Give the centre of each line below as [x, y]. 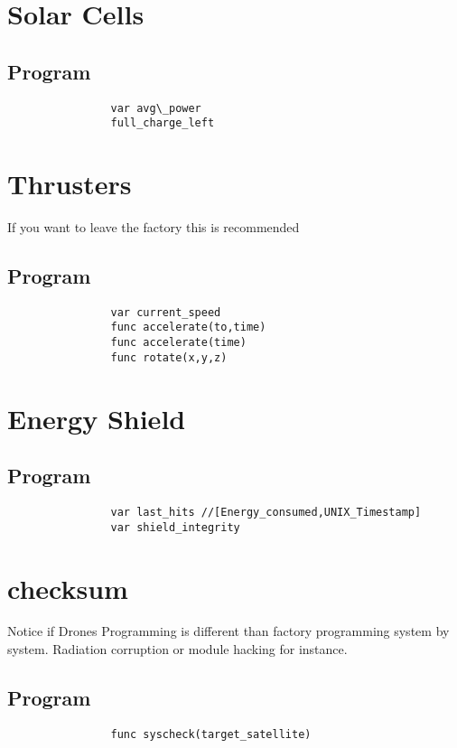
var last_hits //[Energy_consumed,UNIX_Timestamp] [266, 513]
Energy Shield [97, 418]
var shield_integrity [175, 527]
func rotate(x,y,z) [169, 357]
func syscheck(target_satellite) [211, 734]
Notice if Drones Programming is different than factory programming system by [228, 631]
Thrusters [70, 184]
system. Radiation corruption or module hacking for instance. [177, 649]
